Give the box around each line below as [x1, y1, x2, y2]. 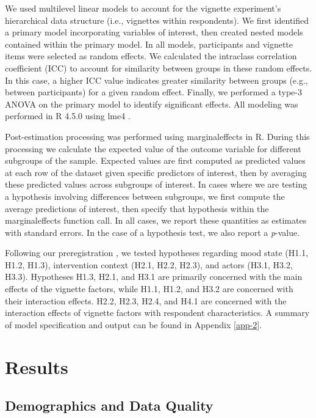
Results [5, 354, 68, 379]
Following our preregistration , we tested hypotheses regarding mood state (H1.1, [5, 246, 309, 259]
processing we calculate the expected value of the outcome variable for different [5, 142, 301, 155]
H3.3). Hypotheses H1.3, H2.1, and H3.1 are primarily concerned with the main [5, 270, 303, 283]
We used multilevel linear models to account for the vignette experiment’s [5, 2, 281, 14]
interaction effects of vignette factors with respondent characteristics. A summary [5, 306, 310, 319]
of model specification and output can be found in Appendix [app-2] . [5, 318, 262, 331]
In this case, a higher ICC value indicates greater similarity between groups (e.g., [5, 73, 308, 86]
